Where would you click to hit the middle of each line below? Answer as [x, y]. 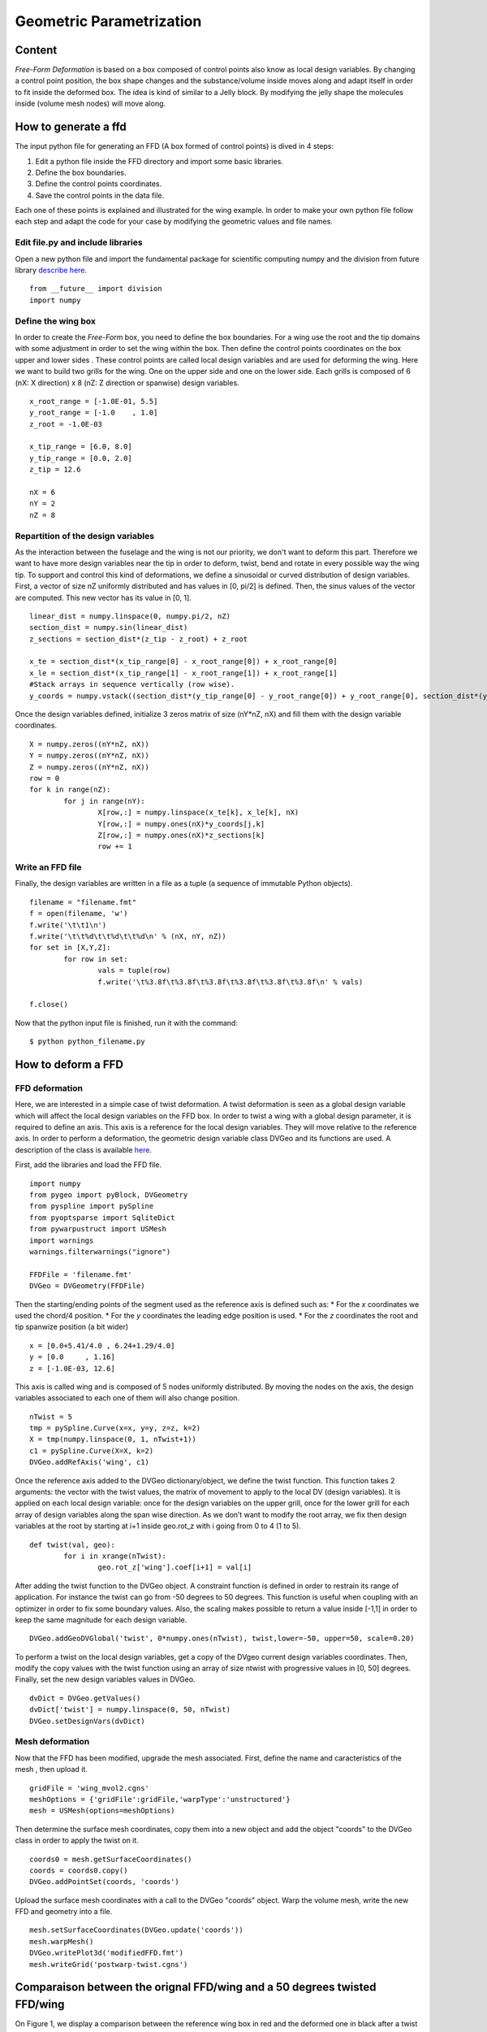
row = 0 [45, 778]
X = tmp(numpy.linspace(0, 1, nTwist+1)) [113, 1439]
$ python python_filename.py [87, 1042]
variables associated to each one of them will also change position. [127, 1398]
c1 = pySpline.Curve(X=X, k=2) [92, 1450]
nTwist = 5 [51, 1417]
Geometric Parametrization [108, 21]
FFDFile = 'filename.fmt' [81, 1274]
